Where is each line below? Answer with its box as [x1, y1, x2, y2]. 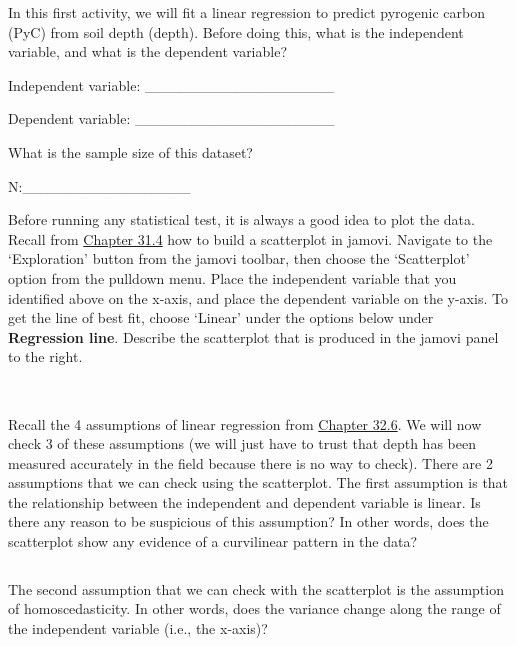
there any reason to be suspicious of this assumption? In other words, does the [8, 511, 489, 532]
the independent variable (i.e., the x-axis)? [8, 617, 268, 638]
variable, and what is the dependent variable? [8, 41, 288, 62]
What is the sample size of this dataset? [8, 141, 253, 162]
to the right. [8, 346, 83, 367]
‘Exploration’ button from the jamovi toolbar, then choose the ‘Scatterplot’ [8, 248, 470, 269]
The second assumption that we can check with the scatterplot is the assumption [8, 578, 504, 599]
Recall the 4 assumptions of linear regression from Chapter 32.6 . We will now [8, 413, 482, 434]
